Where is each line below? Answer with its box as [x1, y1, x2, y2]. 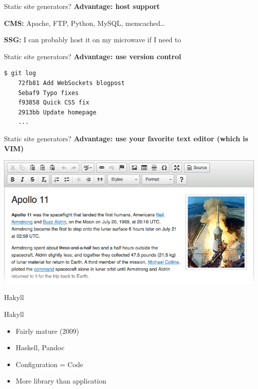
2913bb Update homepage [18, 108, 97, 116]
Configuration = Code [15, 359, 83, 369]
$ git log [4, 70, 36, 77]
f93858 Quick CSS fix [18, 99, 89, 106]
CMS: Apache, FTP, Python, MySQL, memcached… [4, 17, 165, 28]
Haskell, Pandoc [15, 342, 64, 353]
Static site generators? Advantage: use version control [4, 51, 181, 61]
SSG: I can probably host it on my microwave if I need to [4, 34, 181, 45]
